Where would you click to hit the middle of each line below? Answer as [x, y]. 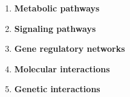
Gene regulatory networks [70, 48]
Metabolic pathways [57, 8]
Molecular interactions [62, 68]
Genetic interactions [57, 89]
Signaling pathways [55, 28]
